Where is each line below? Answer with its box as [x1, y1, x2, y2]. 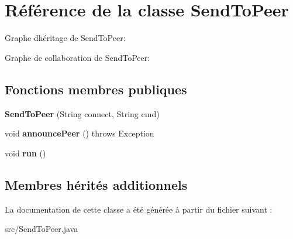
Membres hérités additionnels [5, 175, 188, 193]
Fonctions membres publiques [5, 80, 187, 98]
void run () [5, 146, 46, 159]
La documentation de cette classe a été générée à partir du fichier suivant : [5, 203, 273, 215]
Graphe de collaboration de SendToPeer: [5, 51, 150, 63]
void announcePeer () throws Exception [5, 127, 154, 139]
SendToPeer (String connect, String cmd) [5, 107, 160, 119]
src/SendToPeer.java [5, 223, 78, 235]
